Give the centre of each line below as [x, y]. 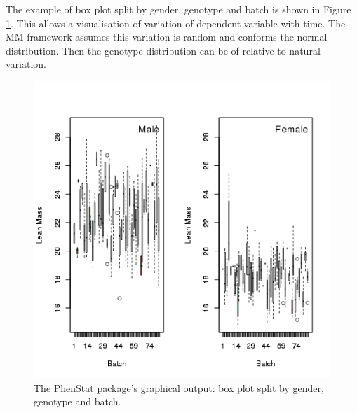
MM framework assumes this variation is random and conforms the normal [167, 37]
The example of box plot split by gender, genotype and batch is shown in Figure [178, 9]
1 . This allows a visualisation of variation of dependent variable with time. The [176, 23]
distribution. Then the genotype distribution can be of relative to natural [163, 50]
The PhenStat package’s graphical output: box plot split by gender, [179, 387]
